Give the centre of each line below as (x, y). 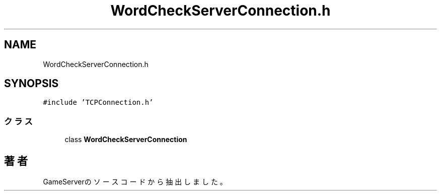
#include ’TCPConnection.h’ (98, 103)
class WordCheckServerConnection (126, 140)
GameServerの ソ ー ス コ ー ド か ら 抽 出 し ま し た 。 (135, 182)
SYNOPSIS (31, 84)
